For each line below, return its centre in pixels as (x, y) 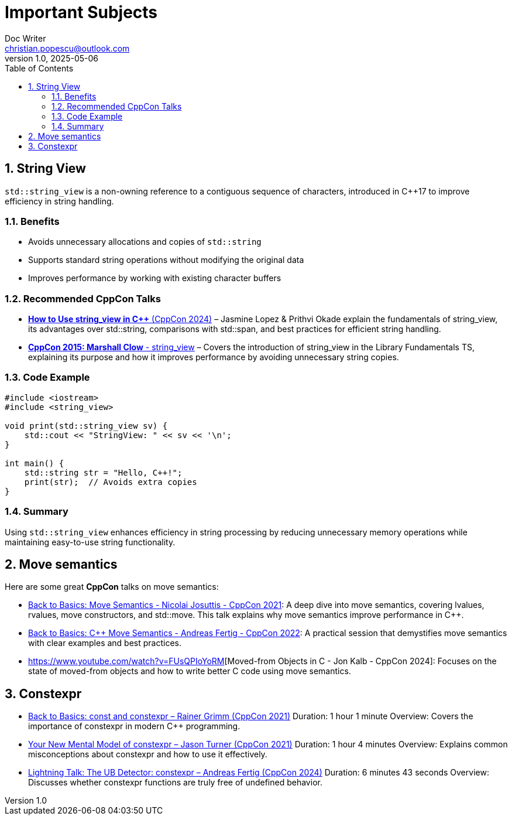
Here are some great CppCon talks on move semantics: (112, 587)
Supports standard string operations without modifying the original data (166, 260)
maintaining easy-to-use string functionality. (90, 542)
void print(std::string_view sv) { (86, 426)
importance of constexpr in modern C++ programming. (134, 726)
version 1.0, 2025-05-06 (51, 58)
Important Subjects (81, 12)
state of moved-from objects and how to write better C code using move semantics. (190, 671)
